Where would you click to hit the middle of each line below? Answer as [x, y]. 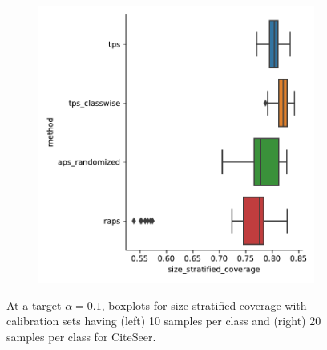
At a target [34, 305]
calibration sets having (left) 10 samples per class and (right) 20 [164, 321]
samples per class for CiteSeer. [81, 336]
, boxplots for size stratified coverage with [204, 305]
